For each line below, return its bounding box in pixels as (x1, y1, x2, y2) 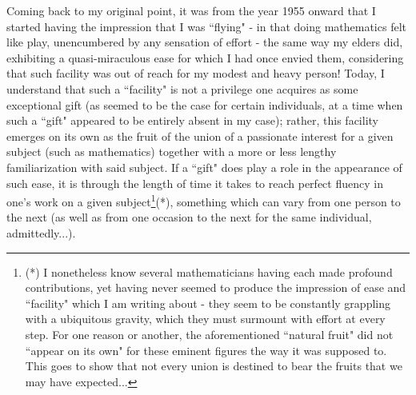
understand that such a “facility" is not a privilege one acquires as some (6, 80, 358, 97)
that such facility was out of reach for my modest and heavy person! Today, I (6, 65, 385, 82)
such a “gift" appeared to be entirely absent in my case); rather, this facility (6, 112, 378, 129)
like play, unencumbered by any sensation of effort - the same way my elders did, (6, 34, 403, 50)
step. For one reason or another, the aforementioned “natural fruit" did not (25, 325, 394, 342)
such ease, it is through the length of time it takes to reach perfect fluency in (6, 174, 383, 191)
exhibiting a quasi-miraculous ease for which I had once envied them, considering (6, 49, 404, 66)
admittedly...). (6, 224, 76, 241)
